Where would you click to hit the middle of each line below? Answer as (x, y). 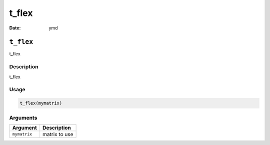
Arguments (23, 118)
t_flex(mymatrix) (41, 103)
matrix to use (58, 134)
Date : (15, 28)
